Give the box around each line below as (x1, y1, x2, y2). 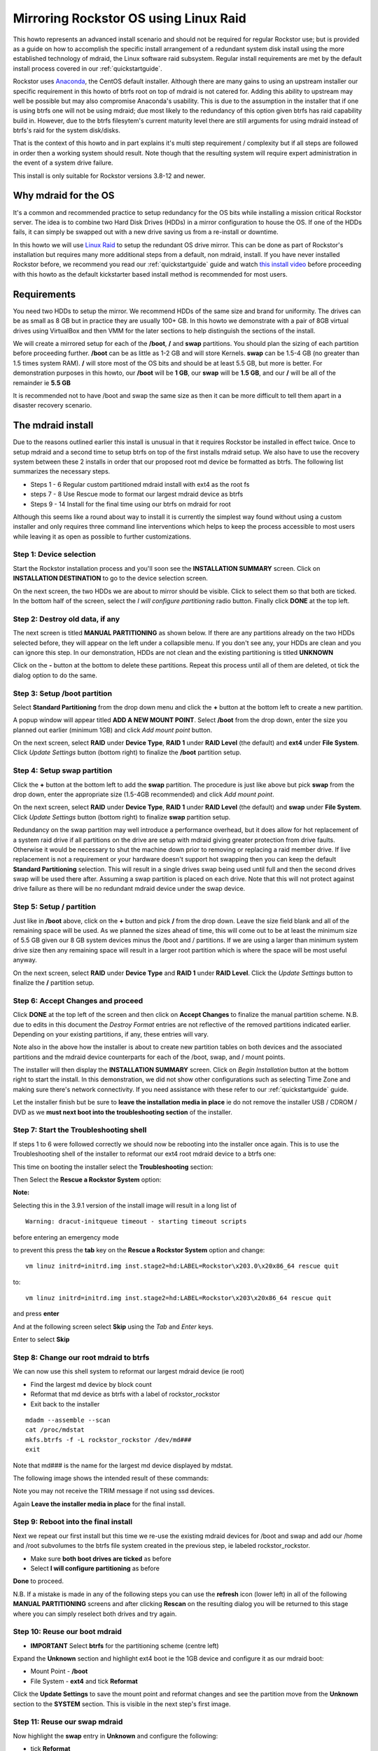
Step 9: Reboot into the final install (13, 1517, 133, 1527)
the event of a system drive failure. (13, 158, 113, 167)
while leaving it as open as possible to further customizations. (13, 532, 192, 541)
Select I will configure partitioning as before (30, 1564, 160, 1572)
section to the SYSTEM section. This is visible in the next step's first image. (13, 1699, 231, 1708)
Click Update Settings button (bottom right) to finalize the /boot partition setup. (13, 748, 241, 756)
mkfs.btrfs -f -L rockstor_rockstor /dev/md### (25, 1436, 192, 1444)
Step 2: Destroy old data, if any (13, 614, 120, 623)
